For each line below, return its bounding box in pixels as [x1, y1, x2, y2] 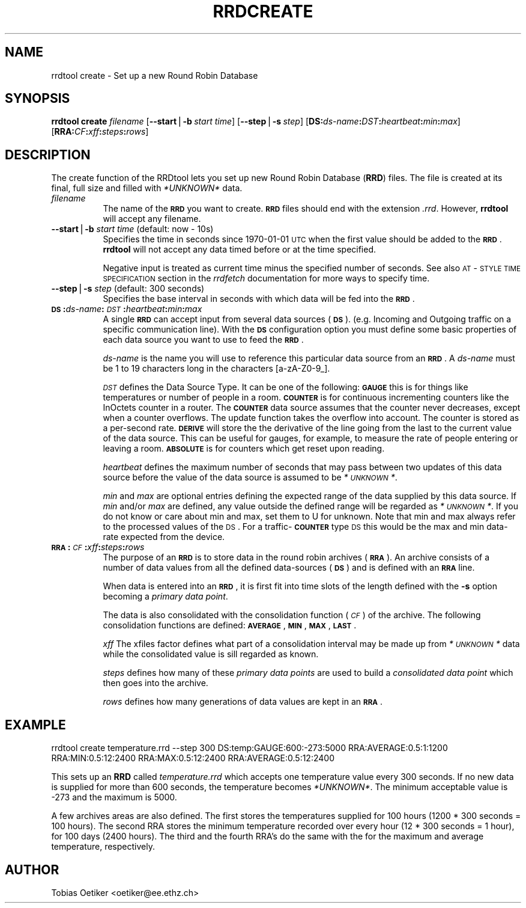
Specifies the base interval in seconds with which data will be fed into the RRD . [103, 293, 415, 304]
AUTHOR [5, 862, 59, 877]
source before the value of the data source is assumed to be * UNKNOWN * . [103, 472, 398, 483]
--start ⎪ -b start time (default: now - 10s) [51, 224, 214, 235]
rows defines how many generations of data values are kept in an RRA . [103, 696, 383, 707]
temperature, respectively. [51, 841, 155, 852]
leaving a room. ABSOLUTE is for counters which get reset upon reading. [103, 443, 385, 454]
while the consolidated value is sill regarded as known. [103, 649, 319, 660]
